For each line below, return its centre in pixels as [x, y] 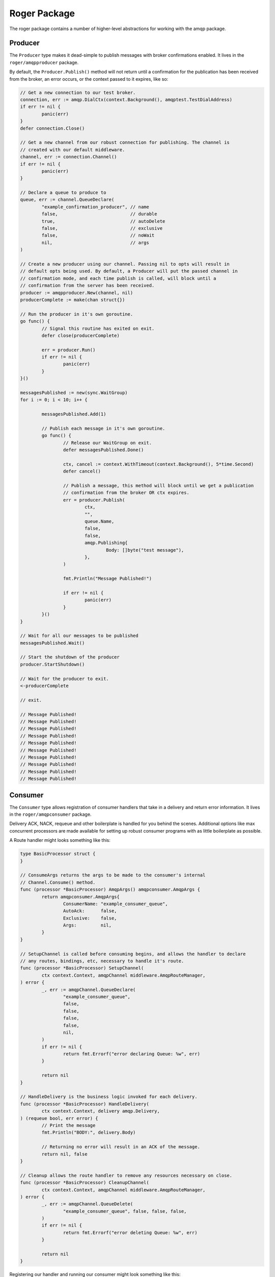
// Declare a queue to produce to [63, 193]
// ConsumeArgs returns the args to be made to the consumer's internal [113, 875]
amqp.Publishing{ [106, 543]
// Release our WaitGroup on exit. [107, 443]
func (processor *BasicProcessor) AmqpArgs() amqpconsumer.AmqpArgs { [110, 890]
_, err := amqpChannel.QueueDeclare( [89, 989]
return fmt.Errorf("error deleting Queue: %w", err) [130, 1233]
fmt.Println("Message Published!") [107, 579]
